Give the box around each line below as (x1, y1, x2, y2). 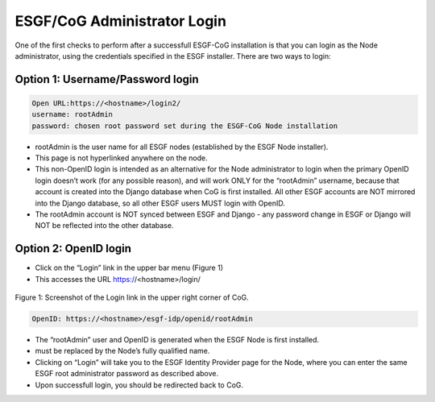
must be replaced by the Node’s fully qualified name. (35, 346, 210, 356)
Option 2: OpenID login (14, 242, 132, 255)
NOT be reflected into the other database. (35, 221, 174, 230)
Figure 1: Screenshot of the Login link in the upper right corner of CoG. (14, 292, 249, 302)
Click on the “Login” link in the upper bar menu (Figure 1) (35, 263, 224, 273)
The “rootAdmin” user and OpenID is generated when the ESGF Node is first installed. (35, 335, 320, 345)
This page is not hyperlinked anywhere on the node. (35, 153, 209, 163)
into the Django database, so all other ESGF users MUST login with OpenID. (35, 198, 285, 208)
